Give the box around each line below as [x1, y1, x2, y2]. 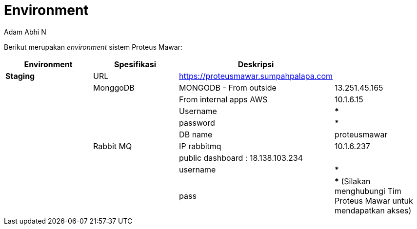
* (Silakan [335, 176, 371, 186]
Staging [5, 71, 35, 81]
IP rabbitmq [179, 141, 221, 151]
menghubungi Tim [335, 186, 401, 196]
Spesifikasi [114, 59, 157, 69]
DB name [179, 129, 213, 139]
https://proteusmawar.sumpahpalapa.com [179, 71, 333, 81]
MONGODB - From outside [179, 82, 277, 93]
